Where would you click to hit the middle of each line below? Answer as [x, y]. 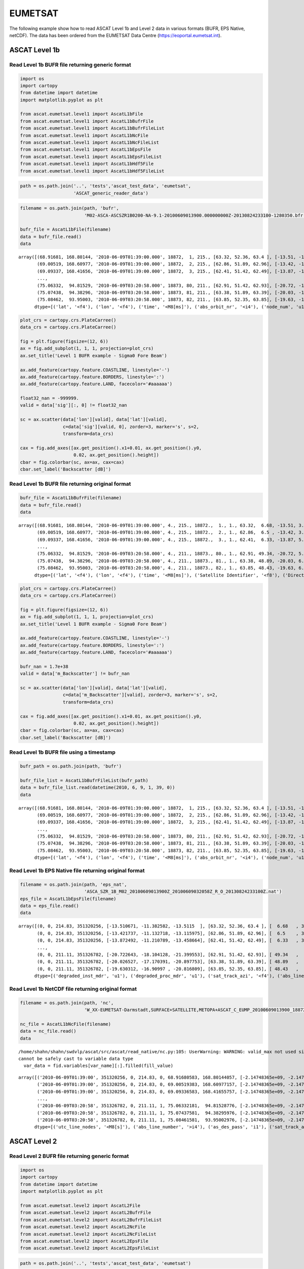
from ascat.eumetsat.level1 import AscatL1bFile [82, 114]
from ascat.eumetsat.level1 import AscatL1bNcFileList [89, 143]
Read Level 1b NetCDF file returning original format [73, 989]
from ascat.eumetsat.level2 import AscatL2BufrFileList [91, 1220]
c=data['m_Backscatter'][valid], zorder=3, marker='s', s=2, [140, 695]
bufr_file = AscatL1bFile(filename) [66, 229]
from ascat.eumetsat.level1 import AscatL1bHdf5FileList [92, 171]
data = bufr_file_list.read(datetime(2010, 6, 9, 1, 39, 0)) [98, 788]
